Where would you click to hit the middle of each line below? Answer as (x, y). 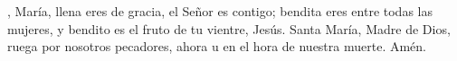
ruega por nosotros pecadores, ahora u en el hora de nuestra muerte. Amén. (217, 46)
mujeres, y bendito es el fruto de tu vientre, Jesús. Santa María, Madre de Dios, (229, 28)
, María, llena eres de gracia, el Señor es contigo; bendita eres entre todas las (220, 11)
